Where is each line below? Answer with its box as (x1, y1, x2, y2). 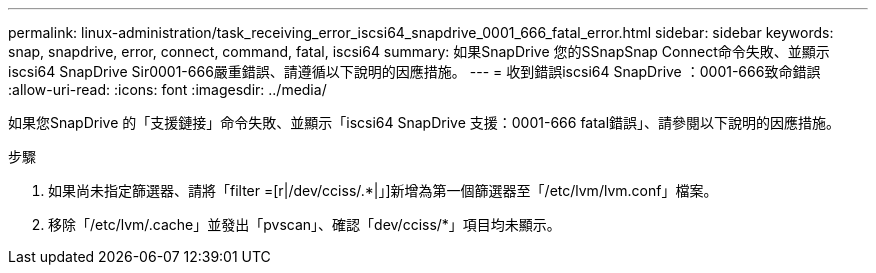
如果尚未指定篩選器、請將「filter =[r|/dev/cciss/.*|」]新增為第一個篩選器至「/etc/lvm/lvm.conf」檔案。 (48, 182, 718, 199)
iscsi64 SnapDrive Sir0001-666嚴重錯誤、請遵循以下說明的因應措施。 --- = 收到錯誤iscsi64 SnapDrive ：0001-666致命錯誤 (8, 63, 821, 80)
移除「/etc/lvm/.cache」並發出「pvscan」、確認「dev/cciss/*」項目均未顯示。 (48, 216, 561, 233)
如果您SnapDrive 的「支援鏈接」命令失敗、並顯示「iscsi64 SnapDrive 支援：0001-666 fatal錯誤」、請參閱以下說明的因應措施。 (8, 114, 841, 131)
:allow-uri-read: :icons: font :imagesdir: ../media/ (8, 81, 327, 98)
